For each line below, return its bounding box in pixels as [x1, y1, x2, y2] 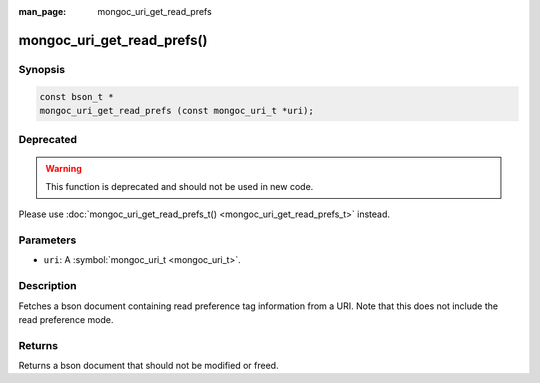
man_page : [18, 6, 67, 17]
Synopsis [18, 62, 65, 76]
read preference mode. [18, 313, 114, 325]
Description [18, 279, 77, 293]
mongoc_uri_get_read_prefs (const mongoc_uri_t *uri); [39, 105, 314, 116]
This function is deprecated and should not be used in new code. [45, 180, 314, 192]
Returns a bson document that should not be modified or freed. [18, 360, 279, 372]
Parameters [18, 233, 77, 247]
